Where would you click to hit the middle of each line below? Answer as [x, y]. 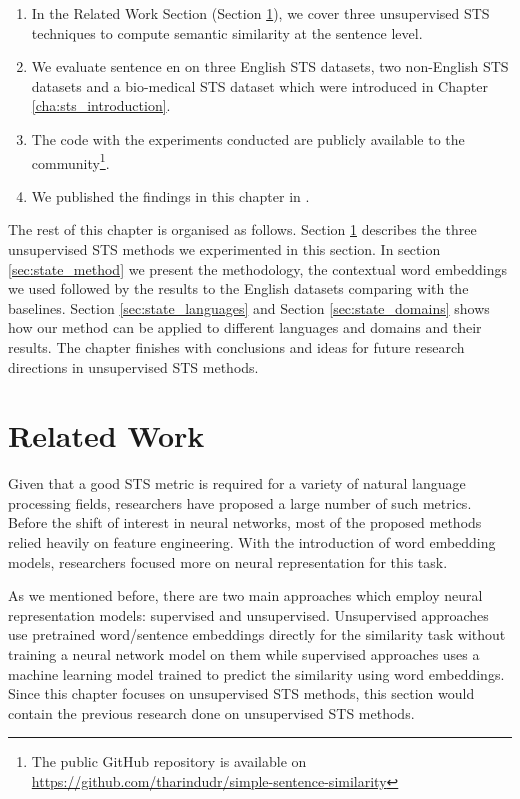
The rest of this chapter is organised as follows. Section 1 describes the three [242, 229]
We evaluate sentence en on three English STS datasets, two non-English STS [270, 66]
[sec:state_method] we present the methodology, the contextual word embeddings [257, 268]
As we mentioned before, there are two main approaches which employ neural [245, 595]
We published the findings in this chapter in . [170, 195]
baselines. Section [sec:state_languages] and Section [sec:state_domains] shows [249, 307]
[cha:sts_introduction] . [101, 105]
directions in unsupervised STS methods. [133, 366]
